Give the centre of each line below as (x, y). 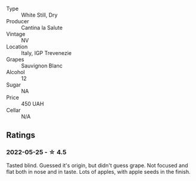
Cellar (13, 110)
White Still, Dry (39, 15)
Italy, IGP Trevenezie (46, 53)
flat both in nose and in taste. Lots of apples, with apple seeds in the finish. (98, 171)
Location (17, 47)
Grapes (15, 59)
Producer (18, 21)
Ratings (21, 135)
